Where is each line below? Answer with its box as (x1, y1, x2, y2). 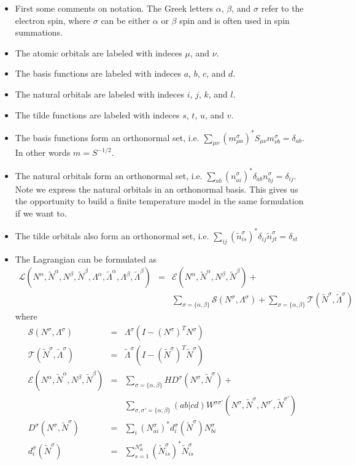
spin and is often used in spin (179, 13, 290, 26)
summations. (15, 26, 63, 39)
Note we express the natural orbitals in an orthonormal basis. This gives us (15, 182, 298, 195)
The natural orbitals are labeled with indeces (15, 87, 185, 100)
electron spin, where (15, 13, 91, 26)
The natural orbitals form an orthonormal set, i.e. (15, 169, 203, 182)
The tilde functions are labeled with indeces (15, 108, 180, 121)
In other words (15, 146, 71, 159)
